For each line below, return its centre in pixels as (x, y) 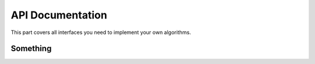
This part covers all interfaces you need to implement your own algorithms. (101, 32)
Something (31, 49)
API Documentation (59, 15)
